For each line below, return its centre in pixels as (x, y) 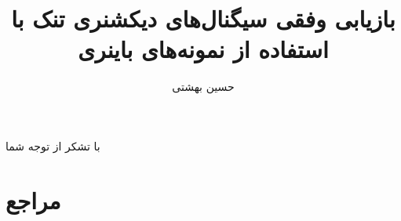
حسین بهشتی (203, 87)
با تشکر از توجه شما (53, 145)
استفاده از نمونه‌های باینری (203, 49)
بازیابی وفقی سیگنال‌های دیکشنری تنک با (203, 18)
